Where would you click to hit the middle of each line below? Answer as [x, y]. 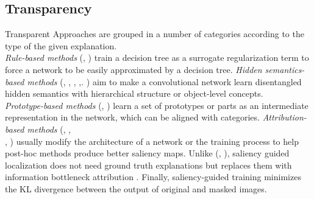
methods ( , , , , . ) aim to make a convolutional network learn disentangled [164, 81]
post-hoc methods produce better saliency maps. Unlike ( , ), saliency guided [147, 153]
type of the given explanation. [61, 45]
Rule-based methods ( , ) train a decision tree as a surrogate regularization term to [157, 58]
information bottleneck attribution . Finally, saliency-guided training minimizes [153, 177]
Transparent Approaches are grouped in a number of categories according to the [155, 34]
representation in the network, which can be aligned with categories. [132, 117]
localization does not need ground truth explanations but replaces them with [148, 165]
